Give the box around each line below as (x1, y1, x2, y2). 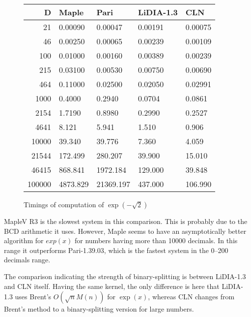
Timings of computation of (24, 199, 104, 209)
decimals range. (4, 254, 51, 265)
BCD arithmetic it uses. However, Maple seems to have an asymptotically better (4, 225, 247, 236)
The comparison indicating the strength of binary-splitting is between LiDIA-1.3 (4, 271, 246, 281)
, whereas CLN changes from (148, 291, 235, 302)
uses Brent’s (15, 291, 52, 302)
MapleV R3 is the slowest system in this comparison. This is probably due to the (4, 216, 248, 226)
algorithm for (4, 235, 44, 246)
